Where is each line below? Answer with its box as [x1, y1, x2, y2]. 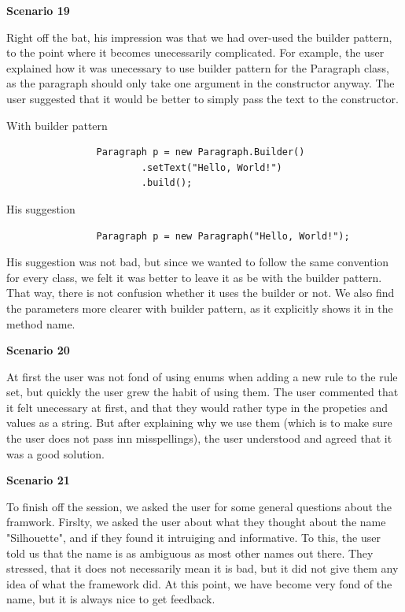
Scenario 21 [6, 472, 70, 488]
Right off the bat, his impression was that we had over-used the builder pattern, [6, 28, 392, 45]
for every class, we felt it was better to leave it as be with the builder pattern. [6, 269, 382, 285]
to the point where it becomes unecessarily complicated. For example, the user [6, 44, 385, 61]
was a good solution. [6, 445, 105, 462]
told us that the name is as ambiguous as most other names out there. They [6, 544, 374, 561]
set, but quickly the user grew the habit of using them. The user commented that [6, 384, 399, 400]
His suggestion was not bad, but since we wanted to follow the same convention [6, 254, 389, 270]
